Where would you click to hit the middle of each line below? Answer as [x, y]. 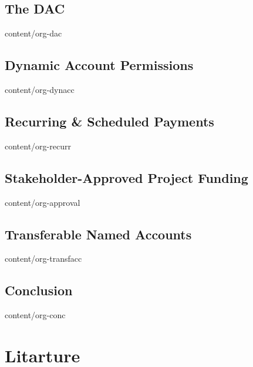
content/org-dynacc [40, 89]
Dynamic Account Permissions [99, 65]
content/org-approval [43, 202]
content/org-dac [33, 33]
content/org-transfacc [43, 258]
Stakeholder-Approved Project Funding [126, 177]
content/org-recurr [38, 146]
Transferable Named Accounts [98, 234]
